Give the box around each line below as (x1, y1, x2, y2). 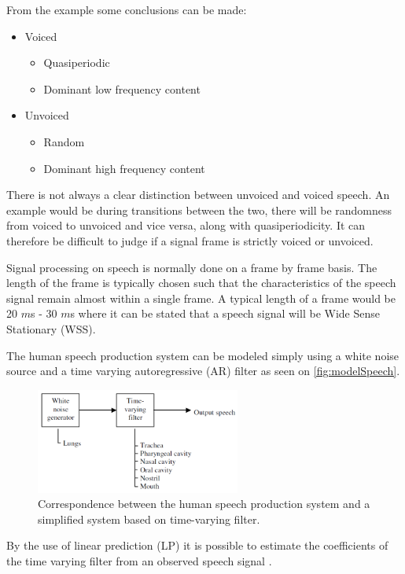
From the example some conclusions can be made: (6, 2, 247, 17)
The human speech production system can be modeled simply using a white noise (6, 347, 399, 363)
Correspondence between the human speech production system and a (38, 495, 370, 512)
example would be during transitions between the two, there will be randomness (6, 201, 392, 218)
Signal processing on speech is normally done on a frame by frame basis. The (6, 259, 377, 275)
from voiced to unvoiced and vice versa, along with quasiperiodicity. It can (6, 217, 366, 234)
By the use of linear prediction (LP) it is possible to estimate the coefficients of (6, 537, 388, 554)
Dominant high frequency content (43, 160, 205, 176)
